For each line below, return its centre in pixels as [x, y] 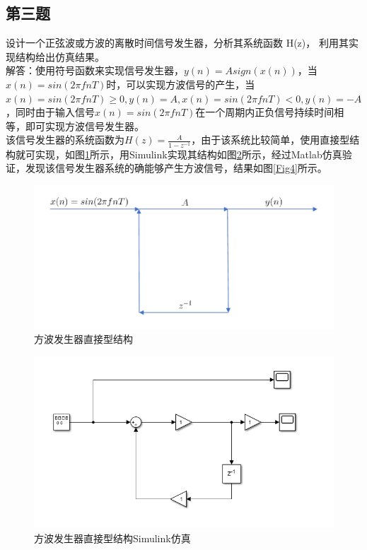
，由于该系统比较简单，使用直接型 [270, 140]
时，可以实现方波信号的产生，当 [181, 84]
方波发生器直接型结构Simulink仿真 [112, 538]
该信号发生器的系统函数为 [65, 140]
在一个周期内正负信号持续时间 [265, 112]
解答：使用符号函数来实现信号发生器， [95, 70]
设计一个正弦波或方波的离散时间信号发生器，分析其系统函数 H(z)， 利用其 [177, 43]
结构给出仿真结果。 [60, 56]
